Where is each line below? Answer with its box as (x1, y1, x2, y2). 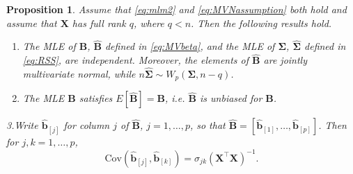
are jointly (263, 53, 307, 67)
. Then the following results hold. (191, 15, 332, 30)
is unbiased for (200, 91, 262, 105)
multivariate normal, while (22, 67, 136, 81)
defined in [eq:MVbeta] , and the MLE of (104, 39, 275, 53)
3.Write (6, 118, 38, 132)
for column (63, 118, 110, 132)
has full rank (72, 15, 126, 30)
